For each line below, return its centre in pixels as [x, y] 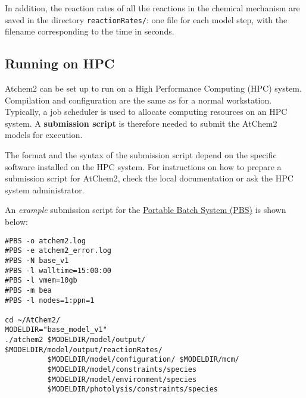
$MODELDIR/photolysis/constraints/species [132, 389]
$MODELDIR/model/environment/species [122, 379]
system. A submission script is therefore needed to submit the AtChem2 [141, 123]
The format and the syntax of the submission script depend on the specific [141, 155]
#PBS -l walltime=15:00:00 [58, 270]
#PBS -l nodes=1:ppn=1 [50, 300]
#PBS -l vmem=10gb [41, 281]
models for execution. [44, 135]
